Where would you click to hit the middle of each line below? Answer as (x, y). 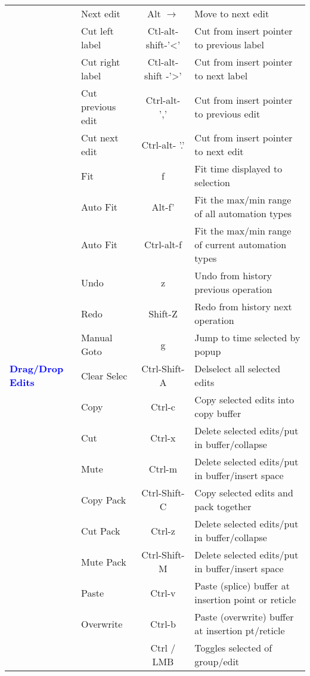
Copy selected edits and (244, 493)
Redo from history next (243, 306)
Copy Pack (103, 499)
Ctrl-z (163, 530)
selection (212, 182)
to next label (221, 75)
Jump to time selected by (247, 337)
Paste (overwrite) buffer (244, 617)
